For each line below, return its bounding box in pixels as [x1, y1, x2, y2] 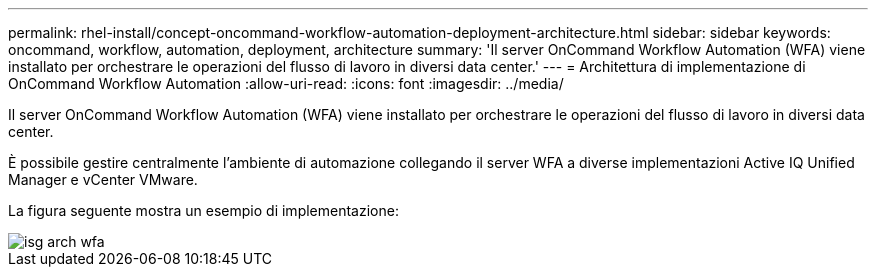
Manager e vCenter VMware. [8, 171, 198, 188]
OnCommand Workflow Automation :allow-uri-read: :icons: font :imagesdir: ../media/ [8, 75, 564, 92]
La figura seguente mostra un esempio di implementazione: [8, 202, 399, 219]
